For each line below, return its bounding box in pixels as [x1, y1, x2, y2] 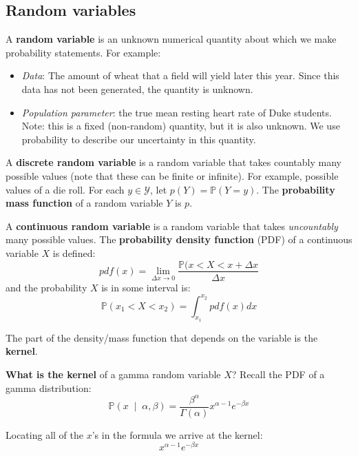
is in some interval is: [101, 280, 191, 294]
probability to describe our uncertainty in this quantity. [21, 132, 256, 146]
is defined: [52, 245, 96, 260]
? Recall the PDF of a [231, 367, 325, 382]
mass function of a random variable [6, 196, 163, 210]
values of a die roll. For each [6, 182, 125, 196]
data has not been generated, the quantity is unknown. [21, 81, 253, 96]
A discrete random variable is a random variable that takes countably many [6, 155, 341, 169]
